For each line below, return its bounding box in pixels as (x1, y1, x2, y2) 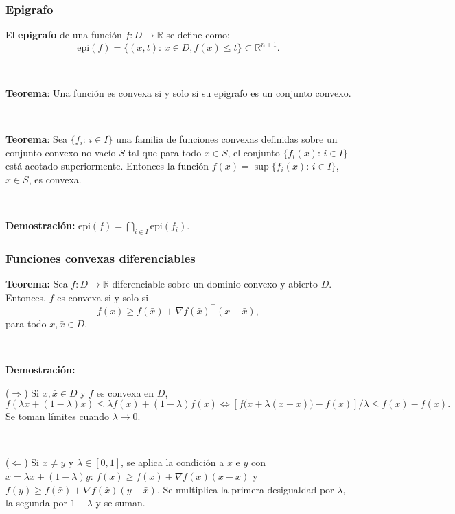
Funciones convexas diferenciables (5, 249, 196, 266)
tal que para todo (128, 145, 202, 159)
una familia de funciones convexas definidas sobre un (116, 132, 338, 146)
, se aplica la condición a (121, 455, 224, 469)
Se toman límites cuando (5, 409, 109, 423)
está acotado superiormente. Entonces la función (5, 159, 209, 173)
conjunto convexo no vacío (5, 145, 116, 159)
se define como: (166, 27, 231, 42)
